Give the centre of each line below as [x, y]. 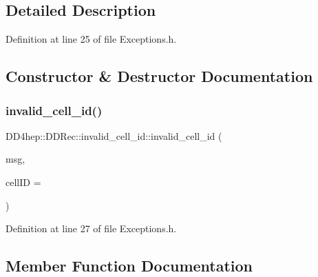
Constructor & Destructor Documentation [159, 76]
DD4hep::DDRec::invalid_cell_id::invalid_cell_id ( [114, 135]
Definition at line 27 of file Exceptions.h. [91, 228]
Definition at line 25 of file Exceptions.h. [91, 39]
